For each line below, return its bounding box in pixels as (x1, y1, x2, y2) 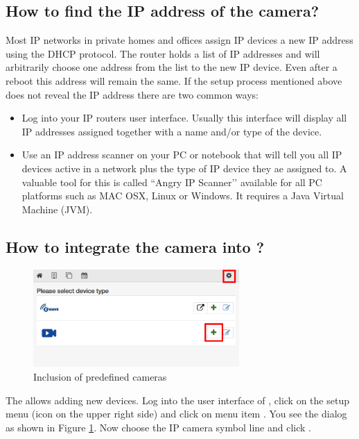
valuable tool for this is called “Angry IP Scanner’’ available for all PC (21, 174, 322, 189)
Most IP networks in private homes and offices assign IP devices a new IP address (6, 33, 353, 47)
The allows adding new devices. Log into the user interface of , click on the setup (6, 392, 349, 407)
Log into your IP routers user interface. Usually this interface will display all (21, 110, 347, 125)
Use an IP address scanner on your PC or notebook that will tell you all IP (21, 147, 342, 162)
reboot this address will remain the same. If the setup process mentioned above (6, 73, 342, 88)
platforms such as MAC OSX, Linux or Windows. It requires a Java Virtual (21, 188, 344, 203)
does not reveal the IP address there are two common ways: (6, 87, 259, 101)
